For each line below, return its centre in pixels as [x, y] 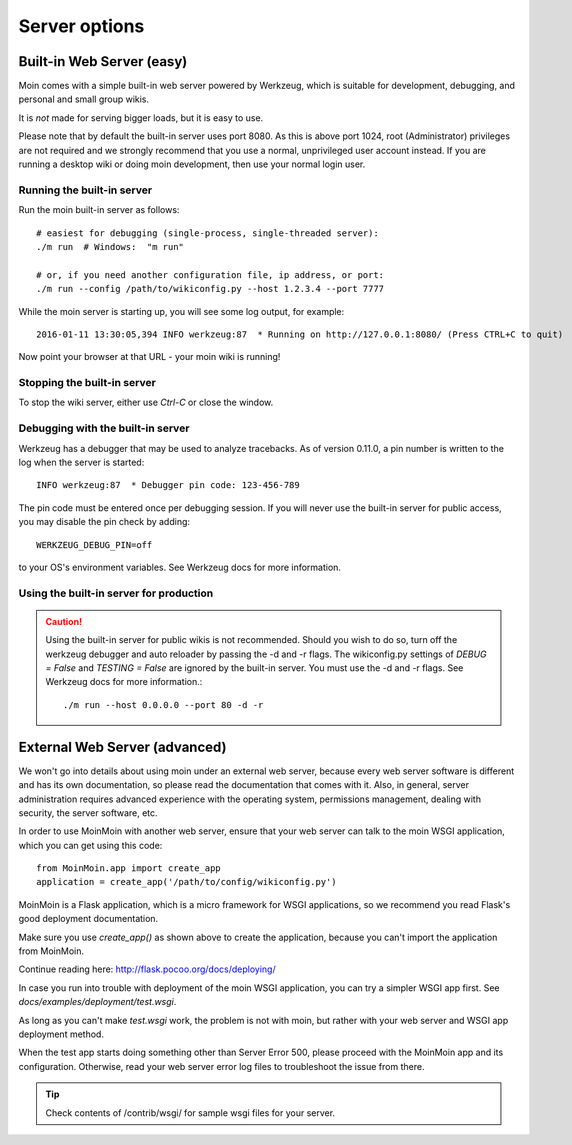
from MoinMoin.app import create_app [129, 868]
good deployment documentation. [88, 919]
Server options [81, 26]
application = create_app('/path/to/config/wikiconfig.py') [186, 882]
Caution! [64, 621]
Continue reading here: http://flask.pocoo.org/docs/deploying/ [147, 969]
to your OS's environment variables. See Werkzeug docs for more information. [180, 567]
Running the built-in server [85, 190]
